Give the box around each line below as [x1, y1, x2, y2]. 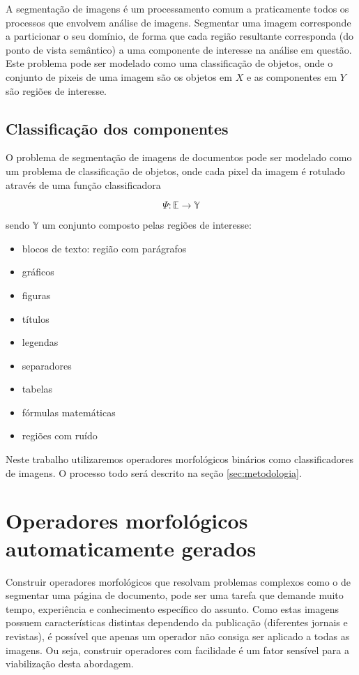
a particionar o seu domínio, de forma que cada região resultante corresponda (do [6, 29, 354, 43]
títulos [22, 311, 49, 326]
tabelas [22, 381, 53, 396]
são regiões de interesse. [6, 83, 107, 98]
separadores [22, 358, 72, 372]
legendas [22, 335, 59, 349]
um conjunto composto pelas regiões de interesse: [42, 218, 252, 232]
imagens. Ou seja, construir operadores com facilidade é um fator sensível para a [6, 642, 350, 657]
